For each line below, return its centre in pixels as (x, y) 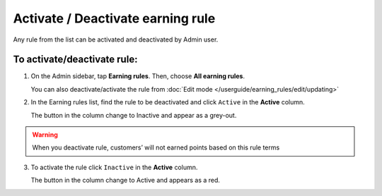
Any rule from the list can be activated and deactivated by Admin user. (116, 39)
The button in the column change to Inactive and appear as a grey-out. (134, 115)
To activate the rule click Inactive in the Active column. (114, 167)
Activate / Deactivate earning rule (114, 18)
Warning (45, 135)
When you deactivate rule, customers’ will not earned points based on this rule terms (156, 147)
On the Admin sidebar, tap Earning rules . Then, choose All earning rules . (138, 76)
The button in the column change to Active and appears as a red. (126, 180)
